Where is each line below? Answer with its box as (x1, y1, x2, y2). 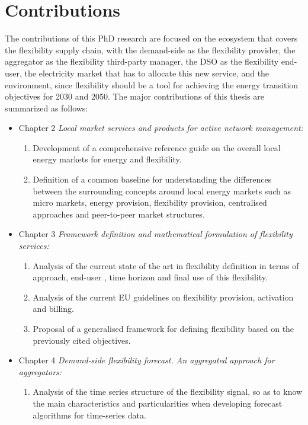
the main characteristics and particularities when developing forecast (33, 397, 283, 409)
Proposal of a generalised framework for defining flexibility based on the (33, 322, 294, 334)
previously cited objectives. (33, 334, 131, 346)
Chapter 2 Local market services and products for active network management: (18, 122, 303, 134)
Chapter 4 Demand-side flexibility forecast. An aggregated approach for (18, 354, 275, 366)
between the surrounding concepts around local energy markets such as (33, 184, 291, 197)
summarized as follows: (5, 101, 88, 114)
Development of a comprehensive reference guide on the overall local (33, 141, 281, 154)
